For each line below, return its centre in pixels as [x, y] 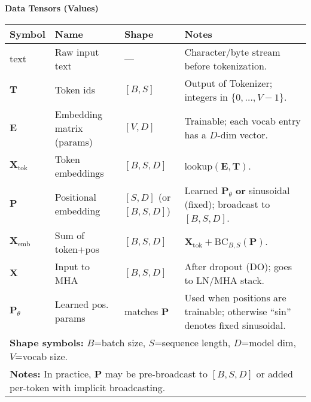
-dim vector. [243, 135]
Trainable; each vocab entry [243, 121]
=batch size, [120, 342]
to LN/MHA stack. [225, 280]
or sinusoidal [263, 190]
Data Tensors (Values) [52, 8]
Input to [72, 266]
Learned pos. [82, 304]
